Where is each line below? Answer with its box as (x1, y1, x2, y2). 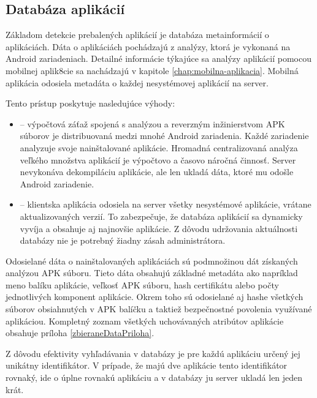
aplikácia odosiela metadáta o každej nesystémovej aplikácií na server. (6, 76, 269, 89)
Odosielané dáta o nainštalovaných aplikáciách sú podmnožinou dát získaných (6, 254, 298, 267)
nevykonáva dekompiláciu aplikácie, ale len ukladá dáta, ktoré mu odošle (20, 165, 294, 178)
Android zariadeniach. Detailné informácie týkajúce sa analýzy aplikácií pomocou (6, 52, 311, 65)
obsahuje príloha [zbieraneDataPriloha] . (6, 326, 155, 339)
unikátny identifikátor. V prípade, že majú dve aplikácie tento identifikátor (6, 359, 288, 372)
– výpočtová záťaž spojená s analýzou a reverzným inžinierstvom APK (20, 117, 285, 130)
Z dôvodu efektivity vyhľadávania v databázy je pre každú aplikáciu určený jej (6, 347, 300, 359)
